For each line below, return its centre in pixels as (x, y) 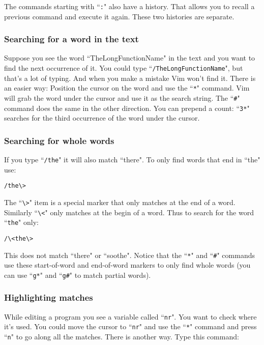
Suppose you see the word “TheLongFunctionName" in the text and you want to (130, 58)
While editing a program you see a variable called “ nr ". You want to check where (130, 316)
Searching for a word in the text (71, 39)
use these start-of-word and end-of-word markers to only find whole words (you (127, 265)
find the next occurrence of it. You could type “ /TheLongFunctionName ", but (124, 68)
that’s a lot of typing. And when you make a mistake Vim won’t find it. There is (130, 78)
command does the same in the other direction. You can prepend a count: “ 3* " (127, 108)
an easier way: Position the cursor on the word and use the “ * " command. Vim (127, 88)
